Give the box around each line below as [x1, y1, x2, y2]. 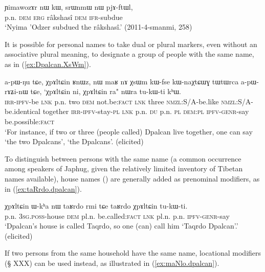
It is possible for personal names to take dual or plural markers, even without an [5, 38, 257, 49]
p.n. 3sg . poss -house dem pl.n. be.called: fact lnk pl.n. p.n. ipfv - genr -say [5, 210, 230, 221]
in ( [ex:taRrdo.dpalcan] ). [5, 183, 82, 194]
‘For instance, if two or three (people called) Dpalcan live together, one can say [5, 126, 253, 137]
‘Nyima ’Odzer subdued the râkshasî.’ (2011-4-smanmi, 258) [5, 21, 192, 32]
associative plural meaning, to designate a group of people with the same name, [5, 49, 254, 59]
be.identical [5, 106, 41, 117]
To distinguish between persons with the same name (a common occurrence [5, 153, 241, 164]
